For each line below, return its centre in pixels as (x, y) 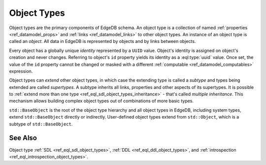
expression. (21, 71)
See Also (23, 138)
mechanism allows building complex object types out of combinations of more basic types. (101, 101)
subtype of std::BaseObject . (41, 124)
